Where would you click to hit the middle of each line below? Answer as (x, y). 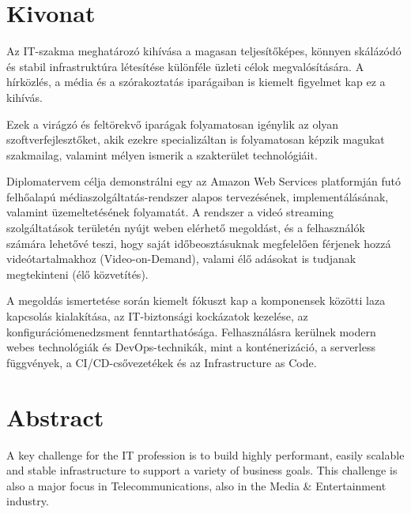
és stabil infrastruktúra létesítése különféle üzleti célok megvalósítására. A (185, 66)
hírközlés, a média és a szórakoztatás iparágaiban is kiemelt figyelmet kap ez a (196, 82)
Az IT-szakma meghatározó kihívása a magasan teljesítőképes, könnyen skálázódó (204, 51)
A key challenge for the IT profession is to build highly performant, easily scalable (205, 454)
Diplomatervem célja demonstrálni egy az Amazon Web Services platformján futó (204, 181)
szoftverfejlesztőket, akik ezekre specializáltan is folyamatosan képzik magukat (196, 139)
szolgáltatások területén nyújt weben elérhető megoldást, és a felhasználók (186, 228)
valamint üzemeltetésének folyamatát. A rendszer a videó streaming (170, 212)
